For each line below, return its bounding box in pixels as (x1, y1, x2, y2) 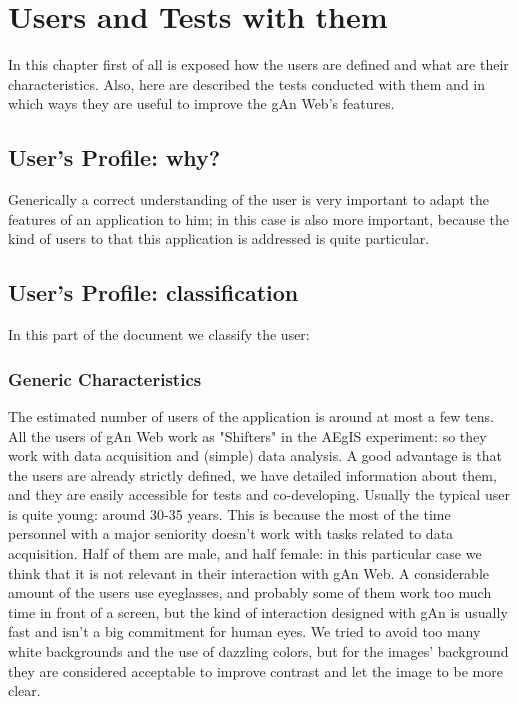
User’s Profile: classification (8, 277, 299, 308)
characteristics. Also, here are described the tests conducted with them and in (8, 73, 486, 94)
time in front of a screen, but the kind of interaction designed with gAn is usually (8, 601, 508, 622)
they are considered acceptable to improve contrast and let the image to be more (8, 660, 503, 681)
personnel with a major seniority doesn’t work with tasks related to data (8, 523, 454, 544)
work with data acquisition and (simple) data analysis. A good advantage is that (8, 445, 502, 466)
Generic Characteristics (8, 366, 202, 391)
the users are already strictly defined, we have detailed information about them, (8, 464, 497, 485)
